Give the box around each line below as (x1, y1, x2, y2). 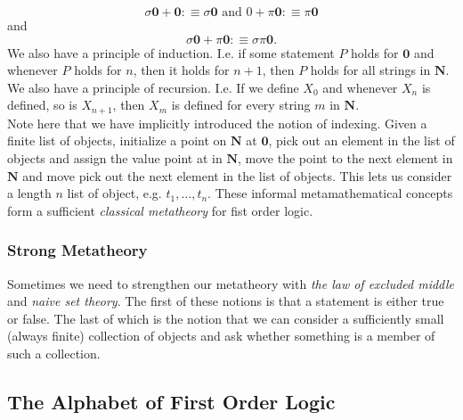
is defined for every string (171, 95, 311, 114)
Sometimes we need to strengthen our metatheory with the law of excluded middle (7, 274, 454, 292)
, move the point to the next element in (238, 149, 453, 168)
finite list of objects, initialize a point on (7, 131, 227, 150)
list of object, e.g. (67, 184, 162, 202)
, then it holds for (133, 61, 230, 79)
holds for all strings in (310, 61, 431, 79)
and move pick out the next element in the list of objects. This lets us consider (22, 166, 452, 185)
